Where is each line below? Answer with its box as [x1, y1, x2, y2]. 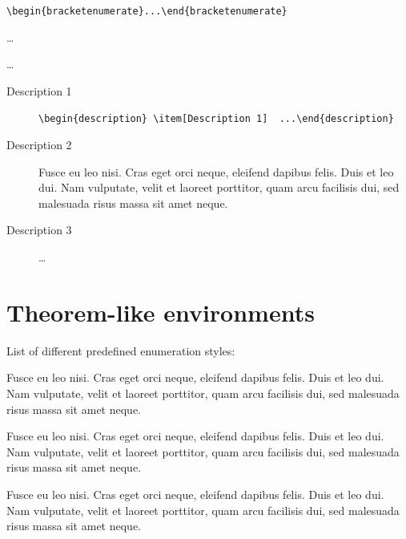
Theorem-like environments [6, 295, 315, 328]
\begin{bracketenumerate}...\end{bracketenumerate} [6, 6, 287, 17]
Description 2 [6, 136, 72, 153]
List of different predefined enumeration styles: [6, 342, 235, 359]
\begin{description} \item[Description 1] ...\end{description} [38, 113, 394, 125]
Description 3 [6, 221, 72, 238]
